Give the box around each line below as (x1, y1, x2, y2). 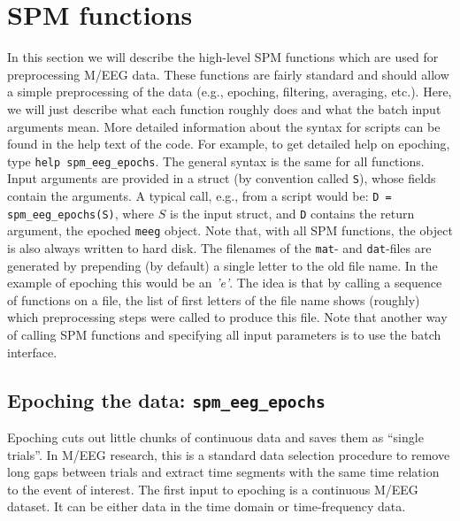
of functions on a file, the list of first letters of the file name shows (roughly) (7, 290, 420, 309)
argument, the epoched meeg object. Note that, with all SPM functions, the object (7, 221, 453, 240)
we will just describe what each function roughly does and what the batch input (7, 99, 441, 118)
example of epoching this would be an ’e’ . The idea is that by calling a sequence (7, 273, 442, 292)
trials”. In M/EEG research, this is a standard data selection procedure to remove (7, 445, 450, 464)
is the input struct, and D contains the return (169, 203, 415, 222)
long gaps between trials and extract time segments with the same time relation (7, 463, 440, 481)
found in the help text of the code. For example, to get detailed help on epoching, (7, 134, 450, 153)
